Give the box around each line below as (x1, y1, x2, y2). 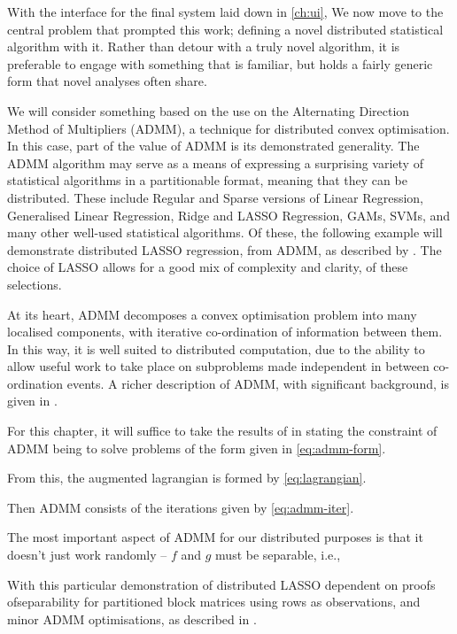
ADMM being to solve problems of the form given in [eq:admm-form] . (7, 438, 386, 457)
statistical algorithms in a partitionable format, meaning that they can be (7, 171, 407, 189)
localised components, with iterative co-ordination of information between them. (7, 322, 443, 341)
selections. (7, 274, 62, 293)
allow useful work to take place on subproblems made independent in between (7, 357, 430, 375)
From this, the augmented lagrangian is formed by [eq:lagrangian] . (7, 468, 367, 487)
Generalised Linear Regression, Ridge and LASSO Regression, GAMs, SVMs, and (7, 205, 451, 224)
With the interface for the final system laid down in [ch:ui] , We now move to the (7, 3, 444, 20)
